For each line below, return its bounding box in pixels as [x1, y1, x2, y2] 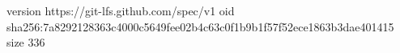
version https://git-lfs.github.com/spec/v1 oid [6, 2, 235, 18]
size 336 [6, 34, 45, 51]
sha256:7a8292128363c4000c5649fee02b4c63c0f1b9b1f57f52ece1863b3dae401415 [6, 18, 394, 35]
